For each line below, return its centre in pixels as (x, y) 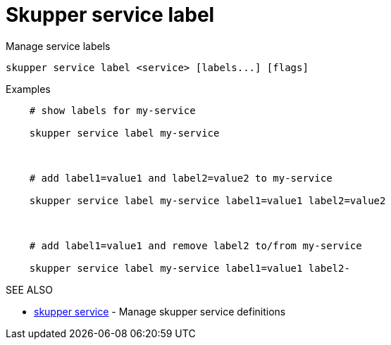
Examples (28, 89)
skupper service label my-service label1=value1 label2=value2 (207, 200)
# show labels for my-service (112, 110)
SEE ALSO (30, 289)
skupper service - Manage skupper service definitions (160, 311)
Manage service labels (58, 46)
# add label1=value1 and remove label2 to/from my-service (195, 245)
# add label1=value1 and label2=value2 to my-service (181, 178)
